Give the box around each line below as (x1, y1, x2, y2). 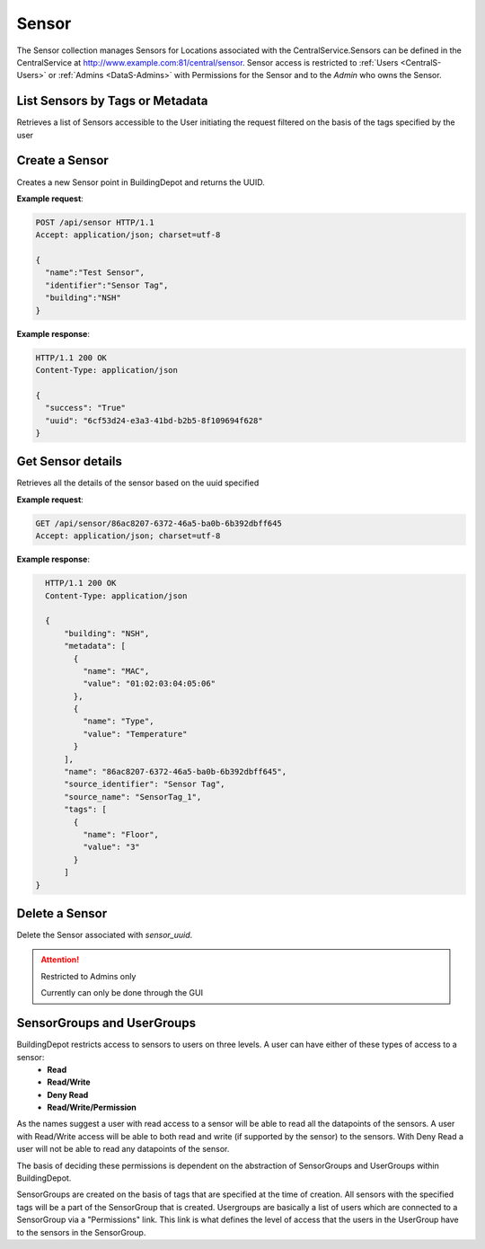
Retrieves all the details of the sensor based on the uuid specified (16, 477, 260, 489)
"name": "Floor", (82, 829, 159, 839)
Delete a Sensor (16, 906, 108, 921)
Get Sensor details (16, 454, 123, 469)
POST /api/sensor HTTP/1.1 (35, 217, 154, 227)
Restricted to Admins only (40, 970, 137, 981)
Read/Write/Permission (47, 1102, 137, 1113)
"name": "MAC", (82, 666, 150, 676)
